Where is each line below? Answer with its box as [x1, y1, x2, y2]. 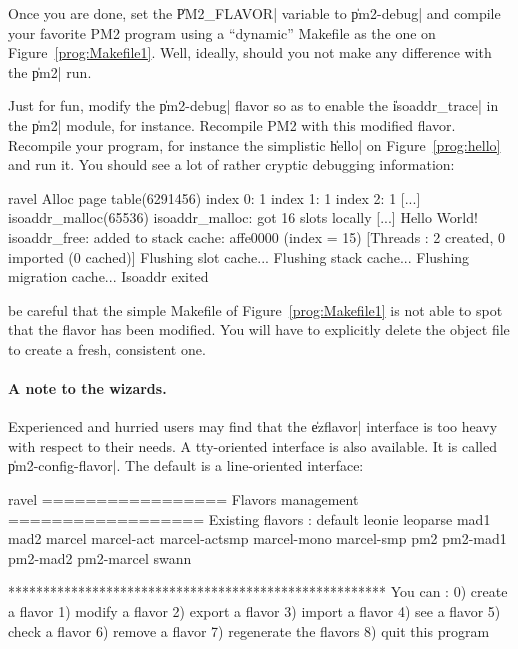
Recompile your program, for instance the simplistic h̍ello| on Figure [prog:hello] [8, 134, 501, 155]
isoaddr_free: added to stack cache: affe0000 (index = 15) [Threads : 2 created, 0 [8, 226, 505, 247]
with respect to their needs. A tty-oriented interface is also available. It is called [8, 435, 497, 456]
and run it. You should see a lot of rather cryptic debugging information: [8, 154, 455, 175]
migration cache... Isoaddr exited [8, 266, 209, 287]
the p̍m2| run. [8, 61, 92, 82]
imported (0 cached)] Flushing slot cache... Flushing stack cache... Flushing [8, 246, 470, 267]
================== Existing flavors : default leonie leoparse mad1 [8, 508, 491, 529]
